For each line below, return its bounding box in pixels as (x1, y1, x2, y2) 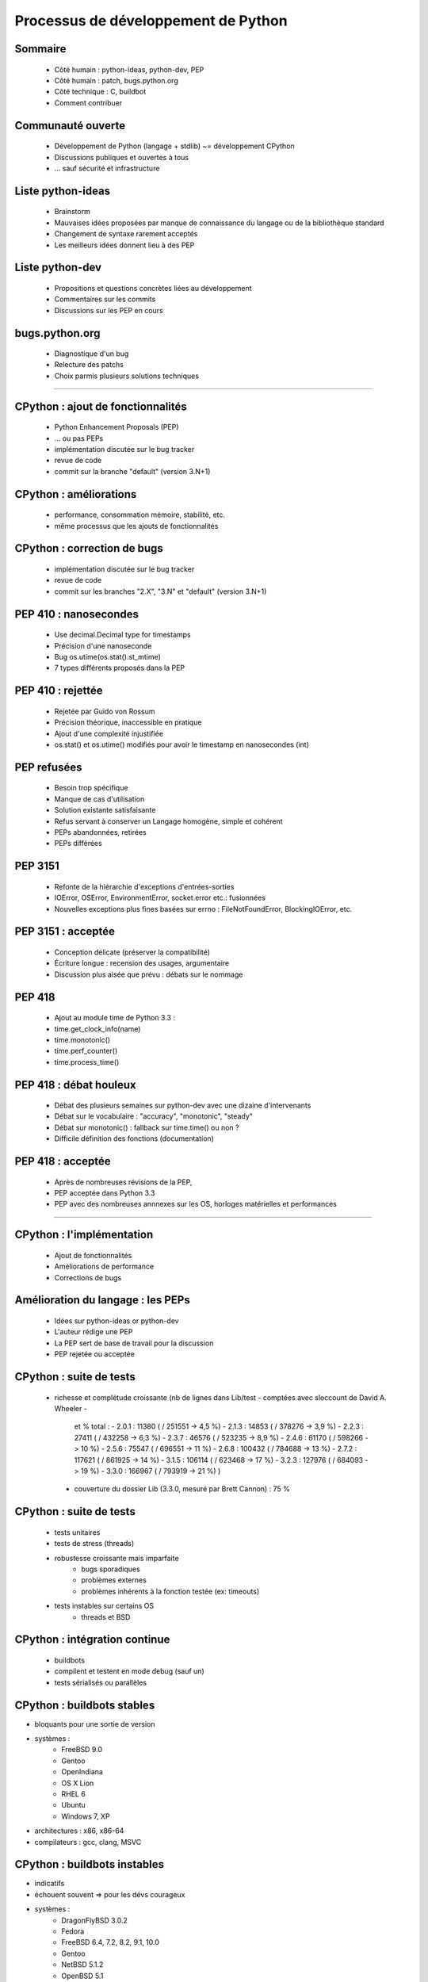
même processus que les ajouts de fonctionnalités (54, 521, 219, 530)
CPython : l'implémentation (14, 1228, 154, 1242)
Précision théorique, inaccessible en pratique (54, 717, 202, 727)
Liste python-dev (14, 261, 102, 274)
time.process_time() (54, 1057, 120, 1066)
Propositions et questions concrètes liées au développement (54, 283, 253, 293)
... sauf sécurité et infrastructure (54, 163, 160, 173)
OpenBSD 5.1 (61, 1971, 104, 1980)
